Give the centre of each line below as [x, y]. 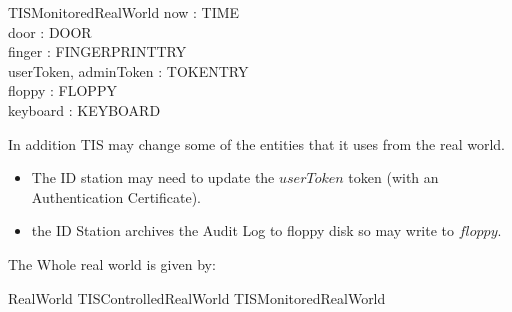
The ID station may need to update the [153, 177]
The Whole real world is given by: [112, 263]
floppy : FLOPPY [62, 90]
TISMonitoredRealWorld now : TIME [124, 12]
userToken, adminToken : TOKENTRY [128, 70]
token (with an [393, 177]
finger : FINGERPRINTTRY [97, 51]
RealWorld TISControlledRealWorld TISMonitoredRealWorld [197, 297]
